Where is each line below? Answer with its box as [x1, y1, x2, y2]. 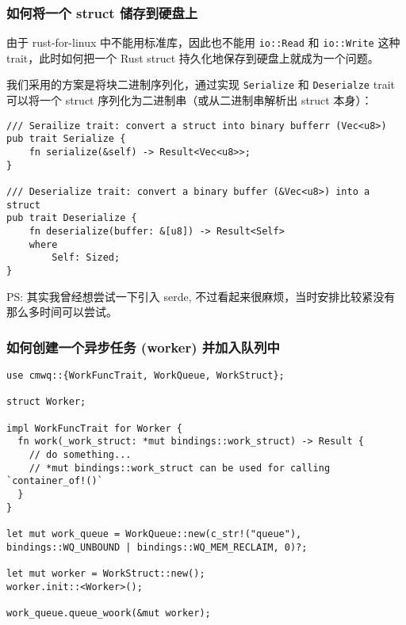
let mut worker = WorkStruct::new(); [6, 567, 205, 579]
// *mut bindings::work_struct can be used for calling [29, 462, 331, 474]
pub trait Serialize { [6, 133, 126, 145]
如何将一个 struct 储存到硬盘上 [6, 2, 198, 22]
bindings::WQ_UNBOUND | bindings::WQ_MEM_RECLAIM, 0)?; [6, 541, 308, 553]
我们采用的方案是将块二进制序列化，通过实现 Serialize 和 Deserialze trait [6, 76, 395, 93]
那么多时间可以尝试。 [6, 303, 117, 320]
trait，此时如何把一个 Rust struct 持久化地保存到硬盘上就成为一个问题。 [6, 49, 379, 66]
